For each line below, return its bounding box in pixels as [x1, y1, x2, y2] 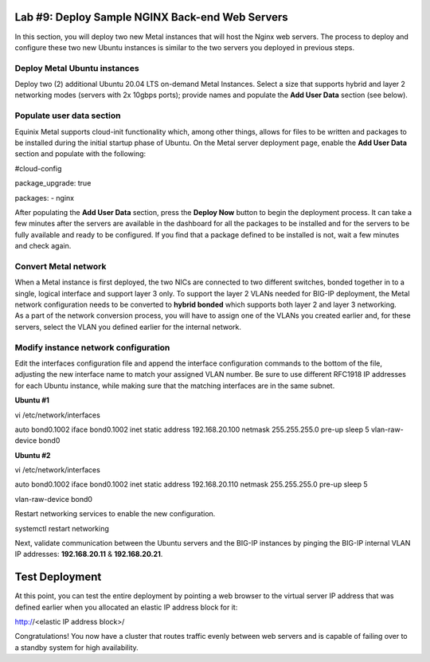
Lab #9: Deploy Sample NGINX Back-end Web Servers [14, 10, 288, 24]
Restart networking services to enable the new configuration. [14, 509, 216, 519]
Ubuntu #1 [14, 395, 49, 405]
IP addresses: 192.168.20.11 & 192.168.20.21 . [14, 550, 163, 559]
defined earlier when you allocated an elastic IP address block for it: [14, 602, 238, 612]
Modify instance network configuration [14, 342, 170, 353]
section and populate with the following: [14, 149, 147, 159]
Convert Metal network [14, 260, 107, 272]
